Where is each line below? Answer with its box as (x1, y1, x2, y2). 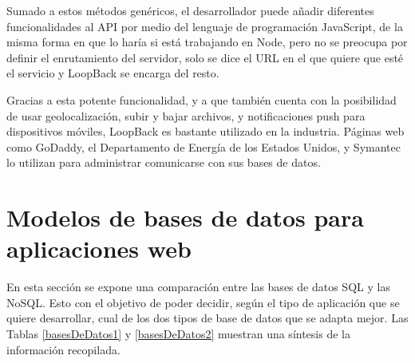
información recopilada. (6, 341, 121, 357)
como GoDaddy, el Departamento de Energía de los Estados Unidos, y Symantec (6, 138, 401, 155)
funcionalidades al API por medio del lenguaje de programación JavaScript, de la (6, 18, 403, 34)
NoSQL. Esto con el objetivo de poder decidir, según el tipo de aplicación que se (6, 294, 400, 310)
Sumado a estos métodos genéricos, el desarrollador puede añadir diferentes (6, 2, 374, 18)
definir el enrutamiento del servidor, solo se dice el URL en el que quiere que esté (6, 49, 404, 65)
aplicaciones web (6, 232, 192, 265)
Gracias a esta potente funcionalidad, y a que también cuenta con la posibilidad (6, 91, 397, 108)
